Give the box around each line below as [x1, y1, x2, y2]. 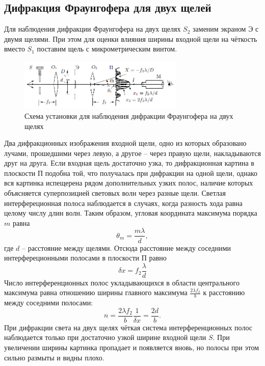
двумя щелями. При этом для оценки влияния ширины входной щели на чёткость [4, 33, 257, 44]
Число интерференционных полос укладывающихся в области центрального [4, 277, 240, 287]
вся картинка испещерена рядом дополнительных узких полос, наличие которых [4, 177, 253, 188]
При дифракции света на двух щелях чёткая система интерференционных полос [4, 322, 252, 332]
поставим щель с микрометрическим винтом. [37, 43, 177, 54]
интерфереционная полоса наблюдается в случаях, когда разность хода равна [4, 197, 243, 208]
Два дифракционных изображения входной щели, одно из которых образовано [4, 138, 247, 148]
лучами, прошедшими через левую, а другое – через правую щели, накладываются [4, 147, 261, 158]
